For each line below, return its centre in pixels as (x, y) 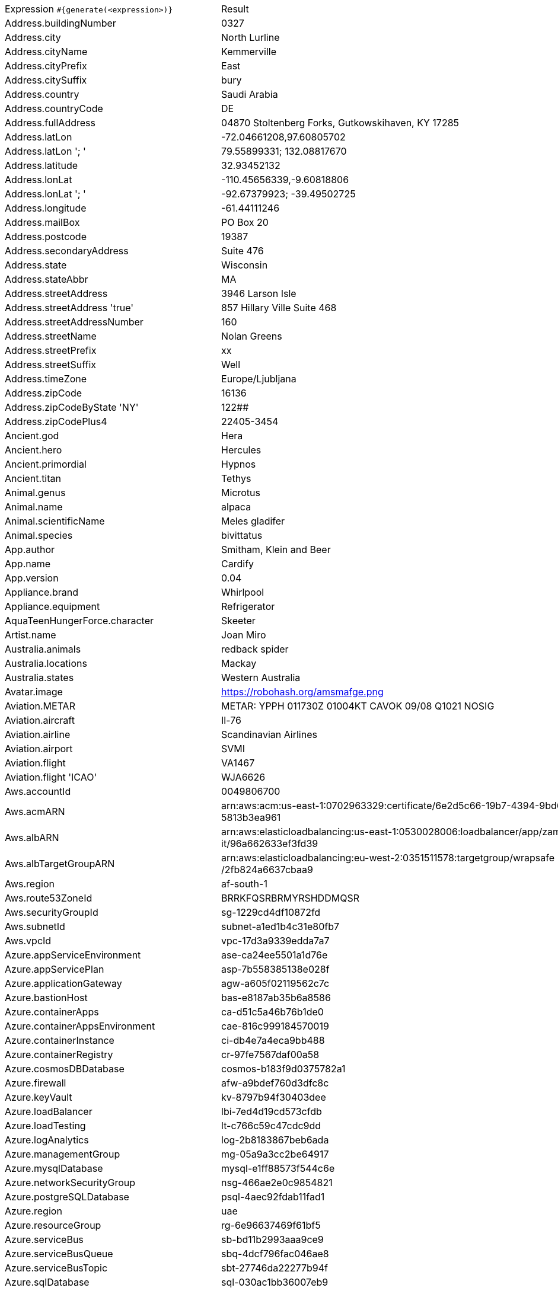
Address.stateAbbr (47, 279)
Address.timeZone (46, 379)
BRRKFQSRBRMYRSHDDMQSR (290, 898)
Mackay (239, 663)
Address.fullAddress (50, 123)
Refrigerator (248, 606)
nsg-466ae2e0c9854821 (277, 1183)
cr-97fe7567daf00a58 (270, 1054)
